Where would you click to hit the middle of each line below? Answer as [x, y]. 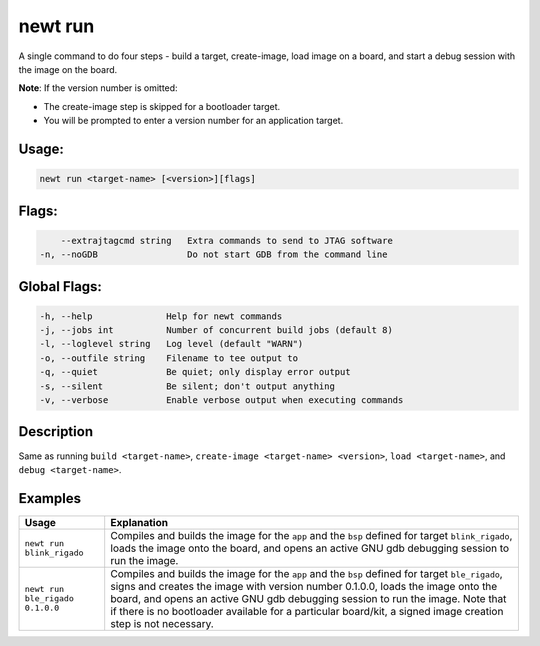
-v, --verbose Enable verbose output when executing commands [221, 400]
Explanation [139, 522]
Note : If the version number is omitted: [98, 88]
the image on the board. [68, 69]
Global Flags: [60, 286]
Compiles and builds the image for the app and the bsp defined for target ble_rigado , [307, 573]
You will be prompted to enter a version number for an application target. [193, 121]
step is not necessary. [162, 623]
